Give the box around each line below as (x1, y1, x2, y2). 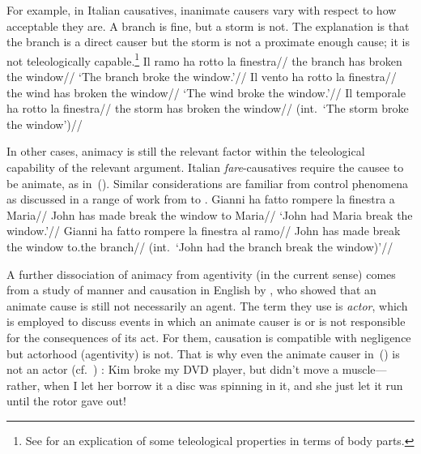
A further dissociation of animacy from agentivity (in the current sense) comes (6, 265, 396, 282)
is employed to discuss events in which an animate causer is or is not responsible (6, 313, 406, 330)
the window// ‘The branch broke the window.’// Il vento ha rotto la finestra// (6, 68, 397, 85)
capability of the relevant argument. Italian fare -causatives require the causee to (6, 159, 404, 175)
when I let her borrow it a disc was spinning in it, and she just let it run (43, 376, 403, 393)
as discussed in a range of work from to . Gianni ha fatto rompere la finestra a (6, 191, 395, 208)
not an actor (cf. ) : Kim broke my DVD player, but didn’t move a (6, 361, 339, 378)
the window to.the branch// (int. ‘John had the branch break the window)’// (6, 238, 393, 255)
